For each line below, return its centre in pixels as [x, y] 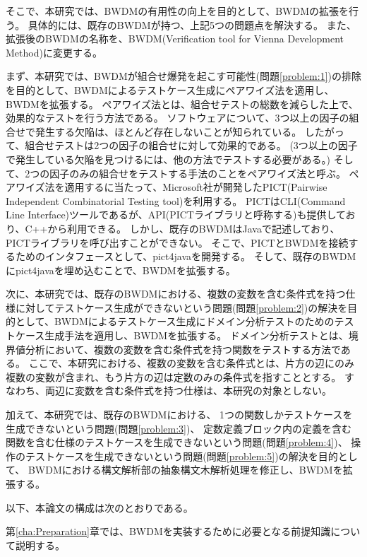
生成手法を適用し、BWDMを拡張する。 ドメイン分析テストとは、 [197, 335]
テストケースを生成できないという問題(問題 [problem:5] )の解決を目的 [181, 456]
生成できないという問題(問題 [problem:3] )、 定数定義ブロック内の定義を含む [179, 428]
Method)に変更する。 [54, 52]
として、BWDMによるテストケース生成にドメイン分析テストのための [175, 321]
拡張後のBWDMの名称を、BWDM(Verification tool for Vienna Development [175, 39]
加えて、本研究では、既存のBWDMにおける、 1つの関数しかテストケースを [179, 415]
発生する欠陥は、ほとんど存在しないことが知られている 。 [168, 131]
